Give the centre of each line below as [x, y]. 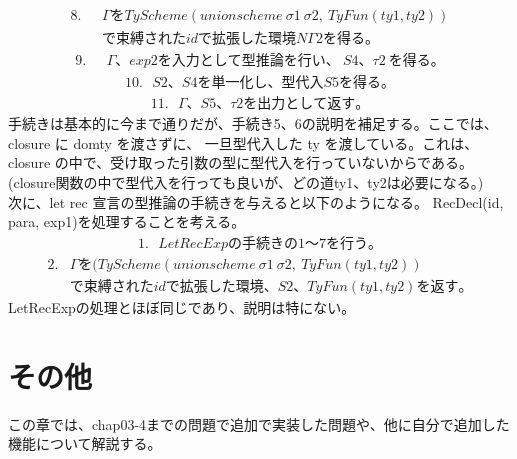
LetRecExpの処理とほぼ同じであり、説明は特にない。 [182, 306]
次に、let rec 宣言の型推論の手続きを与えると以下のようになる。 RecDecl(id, [256, 201]
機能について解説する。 [85, 443]
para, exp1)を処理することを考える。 [127, 221]
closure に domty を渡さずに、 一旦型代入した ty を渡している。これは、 [243, 142]
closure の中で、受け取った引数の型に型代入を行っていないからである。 [240, 162]
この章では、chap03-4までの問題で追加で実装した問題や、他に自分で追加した [259, 423]
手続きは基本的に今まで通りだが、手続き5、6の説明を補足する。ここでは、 [253, 123]
